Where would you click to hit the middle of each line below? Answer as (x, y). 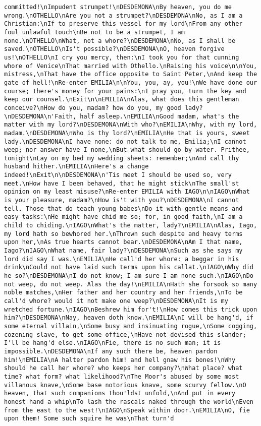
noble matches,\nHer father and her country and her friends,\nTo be (123, 293)
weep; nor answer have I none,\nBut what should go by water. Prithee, (127, 150)
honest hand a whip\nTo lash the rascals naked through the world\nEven (129, 402)
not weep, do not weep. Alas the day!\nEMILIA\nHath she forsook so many (131, 284)
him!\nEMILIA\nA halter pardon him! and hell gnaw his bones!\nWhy (120, 360)
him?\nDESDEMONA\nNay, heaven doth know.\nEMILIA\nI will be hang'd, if (129, 318)
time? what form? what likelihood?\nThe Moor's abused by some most (122, 376)
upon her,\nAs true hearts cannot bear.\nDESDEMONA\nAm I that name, (123, 242)
